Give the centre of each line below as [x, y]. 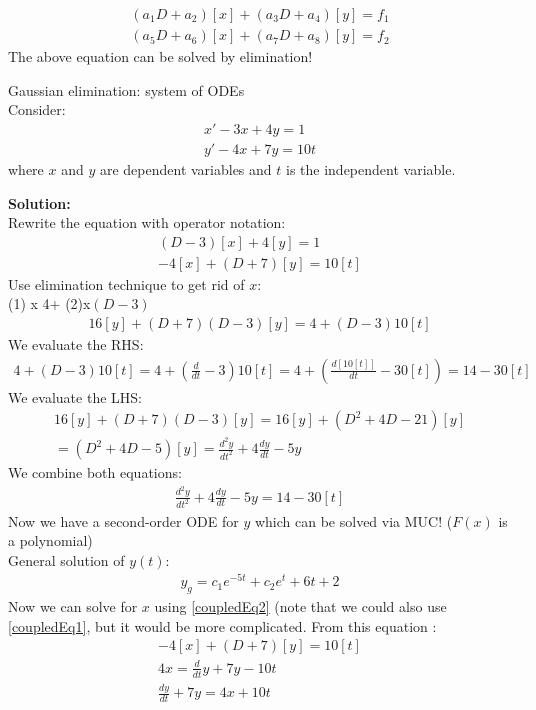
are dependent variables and [185, 168]
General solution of [66, 559]
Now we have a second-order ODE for [123, 520]
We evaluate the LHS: [75, 396]
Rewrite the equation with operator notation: [147, 222]
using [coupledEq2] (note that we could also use [300, 606]
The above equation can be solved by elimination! [160, 56]
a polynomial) [50, 540]
